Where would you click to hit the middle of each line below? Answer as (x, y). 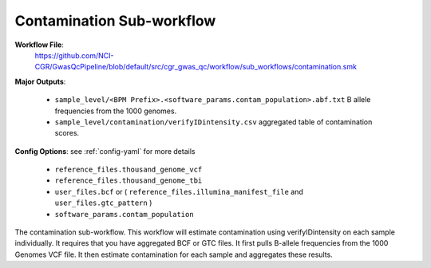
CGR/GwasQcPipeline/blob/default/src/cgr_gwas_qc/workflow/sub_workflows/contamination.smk (196, 67)
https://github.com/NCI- (74, 55)
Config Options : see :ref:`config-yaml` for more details (105, 151)
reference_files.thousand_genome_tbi (129, 181)
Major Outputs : (40, 81)
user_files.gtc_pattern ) (103, 203)
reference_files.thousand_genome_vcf (129, 170)
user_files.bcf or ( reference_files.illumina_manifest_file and (179, 191)
